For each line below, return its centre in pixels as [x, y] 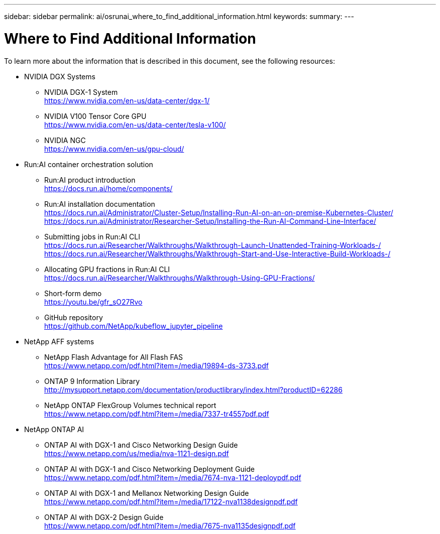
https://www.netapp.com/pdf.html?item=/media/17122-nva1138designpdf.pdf [171, 501]
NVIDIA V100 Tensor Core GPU [95, 116]
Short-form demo [73, 293]
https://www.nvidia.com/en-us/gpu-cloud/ [114, 149]
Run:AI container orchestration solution [89, 164]
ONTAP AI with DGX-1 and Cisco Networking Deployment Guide [149, 469]
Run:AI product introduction [90, 180]
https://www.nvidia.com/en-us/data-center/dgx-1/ [127, 100]
